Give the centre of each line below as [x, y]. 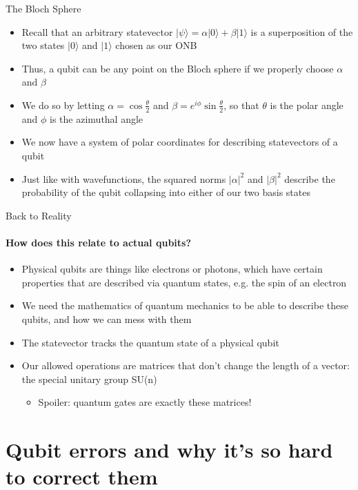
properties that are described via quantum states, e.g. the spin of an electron [184, 282]
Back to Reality [39, 215]
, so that [241, 105]
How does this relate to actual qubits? [99, 242]
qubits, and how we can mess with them [107, 318]
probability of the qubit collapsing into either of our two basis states [166, 192]
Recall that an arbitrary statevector [97, 31]
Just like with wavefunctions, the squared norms [124, 178]
